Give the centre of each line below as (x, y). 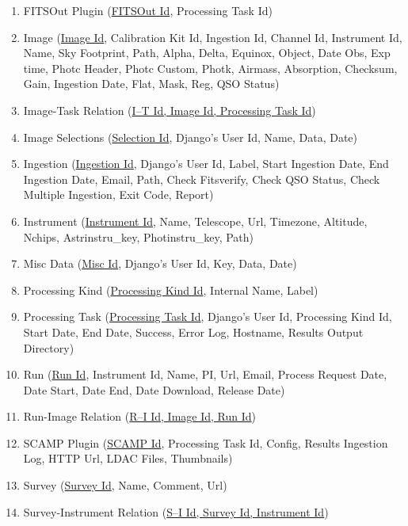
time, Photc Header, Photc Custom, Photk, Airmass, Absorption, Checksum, (210, 68)
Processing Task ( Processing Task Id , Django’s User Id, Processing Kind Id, (208, 316)
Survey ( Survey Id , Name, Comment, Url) (125, 485)
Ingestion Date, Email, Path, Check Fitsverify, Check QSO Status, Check (202, 179)
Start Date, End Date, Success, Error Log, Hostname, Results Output (193, 332)
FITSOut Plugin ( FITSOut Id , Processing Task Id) (148, 10)
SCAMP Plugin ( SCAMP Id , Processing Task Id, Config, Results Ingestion (206, 442)
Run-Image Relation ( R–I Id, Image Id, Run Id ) (140, 416)
